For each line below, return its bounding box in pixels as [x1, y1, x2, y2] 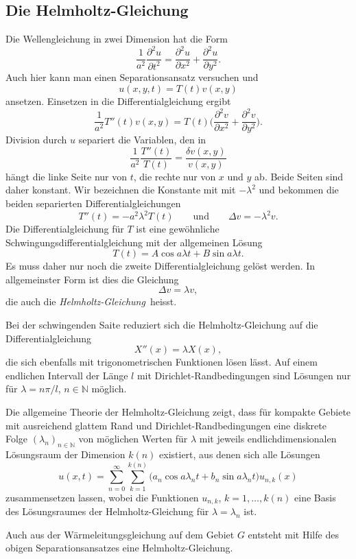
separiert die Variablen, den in [78, 132, 206, 147]
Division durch [5, 132, 67, 147]
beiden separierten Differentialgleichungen [5, 195, 181, 210]
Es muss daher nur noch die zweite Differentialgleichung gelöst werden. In [5, 259, 316, 273]
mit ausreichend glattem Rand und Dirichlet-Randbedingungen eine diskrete [5, 418, 327, 432]
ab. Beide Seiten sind [254, 169, 344, 183]
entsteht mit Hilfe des [248, 527, 339, 541]
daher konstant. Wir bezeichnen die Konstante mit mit [5, 182, 236, 197]
